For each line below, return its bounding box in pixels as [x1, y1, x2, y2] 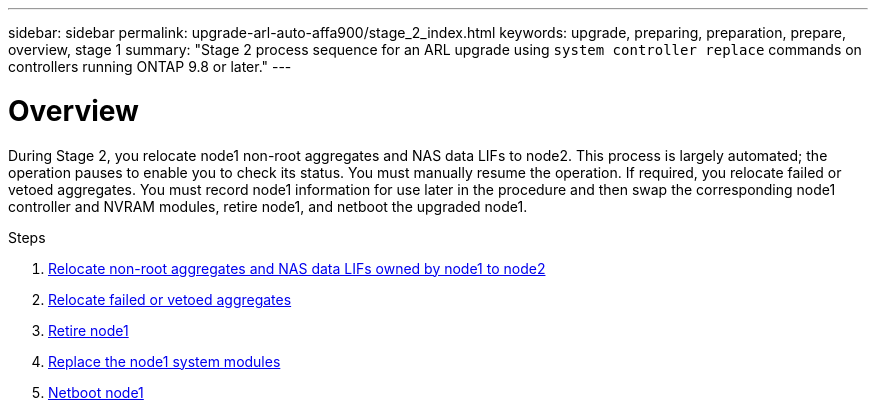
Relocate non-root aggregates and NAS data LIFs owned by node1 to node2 [48, 259, 546, 277]
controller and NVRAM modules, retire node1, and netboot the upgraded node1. [8, 197, 528, 215]
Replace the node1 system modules [48, 352, 281, 370]
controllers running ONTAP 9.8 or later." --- [8, 58, 292, 75]
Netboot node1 [48, 383, 144, 401]
